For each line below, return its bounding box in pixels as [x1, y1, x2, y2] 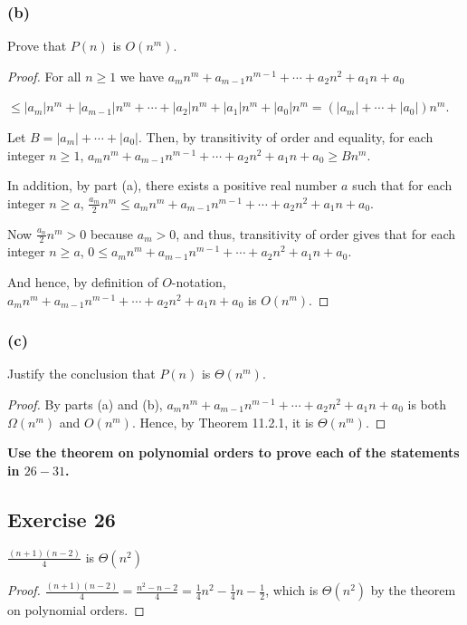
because [90, 224, 134, 243]
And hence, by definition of [7, 273, 158, 292]
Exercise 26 [7, 505, 116, 533]
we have [119, 66, 165, 85]
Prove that [7, 36, 67, 55]
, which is [265, 581, 319, 600]
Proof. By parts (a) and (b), [7, 395, 163, 414]
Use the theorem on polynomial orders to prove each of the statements [7, 443, 460, 462]
